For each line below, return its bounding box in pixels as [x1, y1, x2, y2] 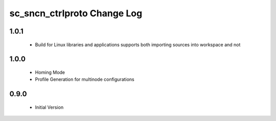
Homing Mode [35, 69, 65, 75]
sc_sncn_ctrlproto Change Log [9, 8, 143, 19]
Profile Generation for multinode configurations [35, 76, 135, 82]
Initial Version [35, 104, 64, 110]
